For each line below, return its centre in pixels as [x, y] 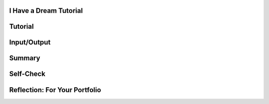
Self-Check [27, 74]
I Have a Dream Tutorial [46, 11]
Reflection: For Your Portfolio [55, 90]
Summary [25, 58]
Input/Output [30, 42]
